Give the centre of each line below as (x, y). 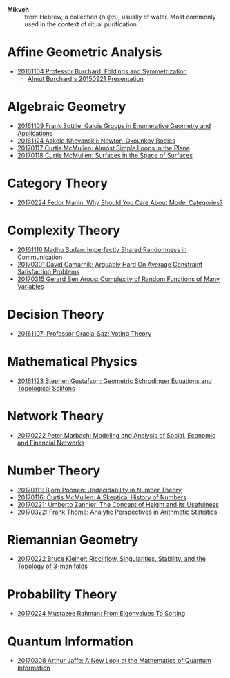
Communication (40, 257)
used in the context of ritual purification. (82, 24)
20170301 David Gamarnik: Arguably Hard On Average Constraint (109, 264)
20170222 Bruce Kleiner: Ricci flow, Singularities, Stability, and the (111, 559)
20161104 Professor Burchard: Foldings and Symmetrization (102, 71)
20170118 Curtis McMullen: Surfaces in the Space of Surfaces (105, 155)
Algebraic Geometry (67, 107)
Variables (30, 286)
